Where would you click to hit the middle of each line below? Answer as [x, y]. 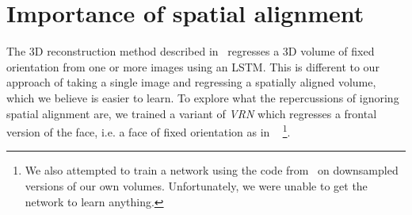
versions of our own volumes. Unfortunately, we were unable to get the [196, 185]
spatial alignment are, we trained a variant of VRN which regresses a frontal [192, 113]
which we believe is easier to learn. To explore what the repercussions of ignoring [203, 97]
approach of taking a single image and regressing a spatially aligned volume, [191, 82]
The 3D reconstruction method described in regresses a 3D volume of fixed [191, 51]
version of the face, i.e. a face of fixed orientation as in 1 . [149, 131]
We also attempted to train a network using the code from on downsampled [212, 170]
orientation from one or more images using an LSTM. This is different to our [193, 66]
